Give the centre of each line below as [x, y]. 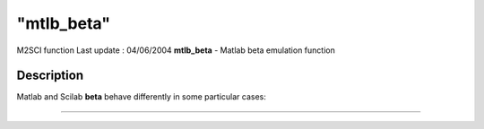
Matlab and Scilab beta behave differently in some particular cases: [141, 97]
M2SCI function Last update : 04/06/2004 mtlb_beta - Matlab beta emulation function [176, 50]
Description [50, 76]
